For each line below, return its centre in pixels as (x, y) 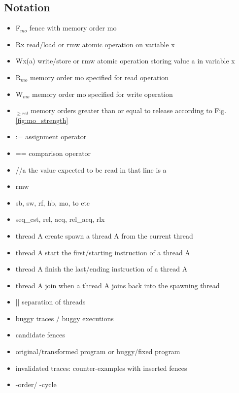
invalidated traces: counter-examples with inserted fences (101, 368)
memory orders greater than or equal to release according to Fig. (129, 110)
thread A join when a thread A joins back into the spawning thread (118, 285)
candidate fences (40, 335)
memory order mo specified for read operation (99, 77)
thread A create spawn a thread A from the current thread (104, 235)
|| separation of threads (51, 302)
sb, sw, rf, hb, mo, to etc (53, 202)
